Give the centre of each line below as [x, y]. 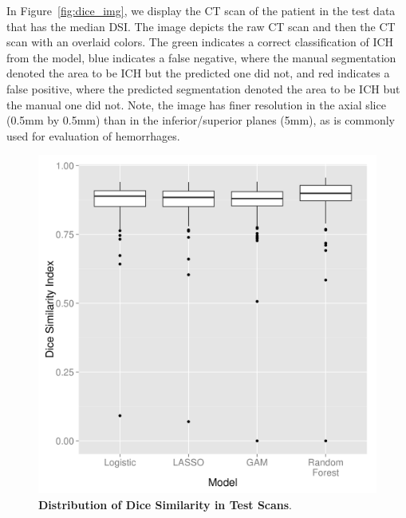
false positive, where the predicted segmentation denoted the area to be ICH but [203, 88]
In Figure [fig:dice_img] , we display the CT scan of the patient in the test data [201, 10]
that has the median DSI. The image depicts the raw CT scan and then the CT [201, 26]
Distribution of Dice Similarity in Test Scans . [166, 504]
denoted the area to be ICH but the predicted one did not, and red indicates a [198, 73]
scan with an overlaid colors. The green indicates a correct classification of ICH [200, 42]
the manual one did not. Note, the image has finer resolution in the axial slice [196, 104]
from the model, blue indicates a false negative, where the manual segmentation [201, 57]
